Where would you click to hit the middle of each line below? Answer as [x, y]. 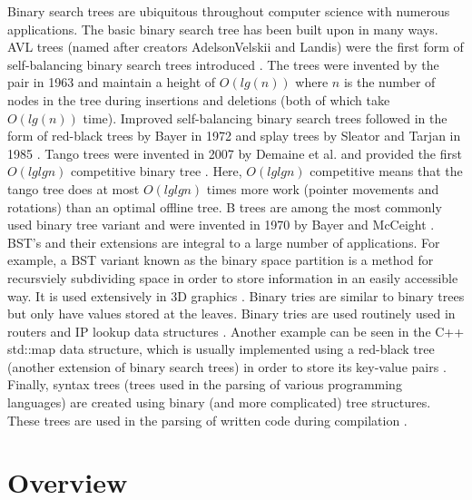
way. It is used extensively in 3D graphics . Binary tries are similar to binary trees [236, 295]
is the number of [389, 82]
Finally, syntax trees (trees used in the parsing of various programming [205, 384]
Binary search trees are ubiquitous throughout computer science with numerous [229, 11]
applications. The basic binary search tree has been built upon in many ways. [223, 29]
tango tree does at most [74, 188]
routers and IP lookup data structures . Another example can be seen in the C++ [236, 331]
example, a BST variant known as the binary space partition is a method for [221, 260]
